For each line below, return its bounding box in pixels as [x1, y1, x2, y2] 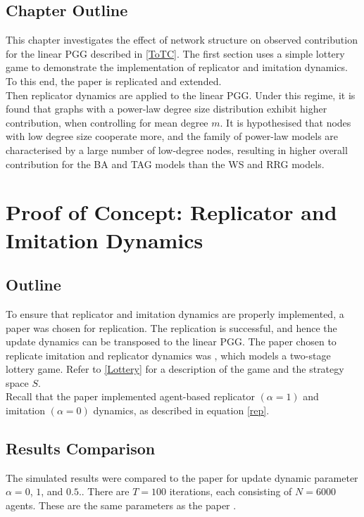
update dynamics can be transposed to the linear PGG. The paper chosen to [6, 334, 337, 349]
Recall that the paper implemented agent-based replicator [6, 389, 255, 404]
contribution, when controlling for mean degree [6, 115, 208, 129]
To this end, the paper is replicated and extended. [6, 73, 222, 88]
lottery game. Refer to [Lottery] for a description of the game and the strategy [6, 362, 344, 376]
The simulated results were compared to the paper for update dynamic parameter [6, 470, 358, 485]
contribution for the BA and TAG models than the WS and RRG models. [6, 156, 325, 171]
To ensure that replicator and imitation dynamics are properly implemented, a [6, 306, 344, 321]
